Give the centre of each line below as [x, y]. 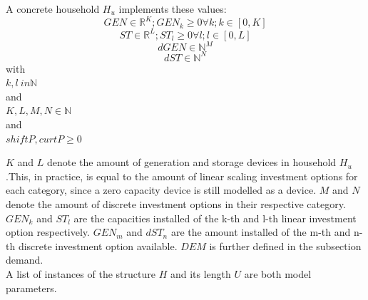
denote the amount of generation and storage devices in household [192, 162]
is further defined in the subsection [285, 245]
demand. [25, 260]
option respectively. [48, 232]
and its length [200, 273]
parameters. [31, 288]
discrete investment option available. [98, 245]
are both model [278, 273]
